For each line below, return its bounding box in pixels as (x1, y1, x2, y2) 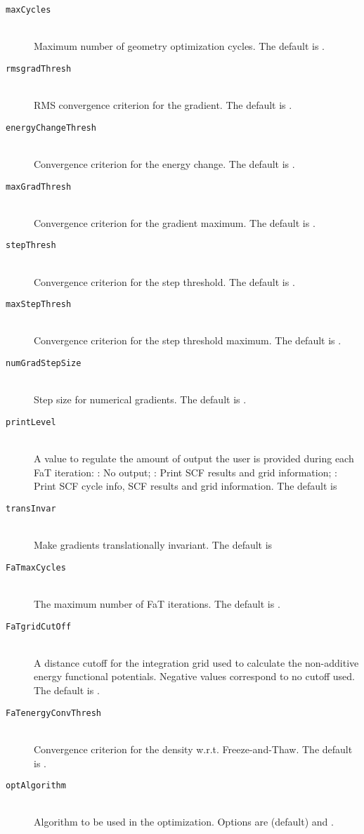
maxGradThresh (6, 181, 72, 192)
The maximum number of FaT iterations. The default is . (34, 597, 280, 611)
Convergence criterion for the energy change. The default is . (34, 156, 295, 171)
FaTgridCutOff (6, 621, 72, 632)
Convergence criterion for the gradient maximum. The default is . (34, 215, 316, 230)
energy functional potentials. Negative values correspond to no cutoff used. (34, 669, 355, 684)
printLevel (6, 417, 56, 427)
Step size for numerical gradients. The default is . (34, 392, 247, 407)
